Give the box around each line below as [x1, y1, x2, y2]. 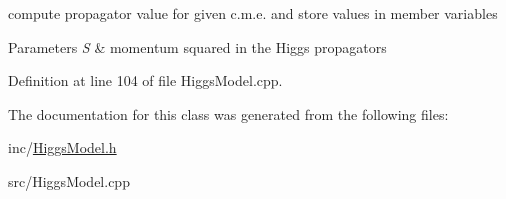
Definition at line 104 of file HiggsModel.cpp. [8, 70, 283, 91]
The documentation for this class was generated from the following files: [8, 103, 449, 124]
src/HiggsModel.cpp [8, 170, 130, 191]
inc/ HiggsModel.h [8, 137, 117, 158]
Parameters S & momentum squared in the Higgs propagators [8, 36, 387, 57]
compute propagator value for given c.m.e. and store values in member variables [8, 3, 498, 23]
